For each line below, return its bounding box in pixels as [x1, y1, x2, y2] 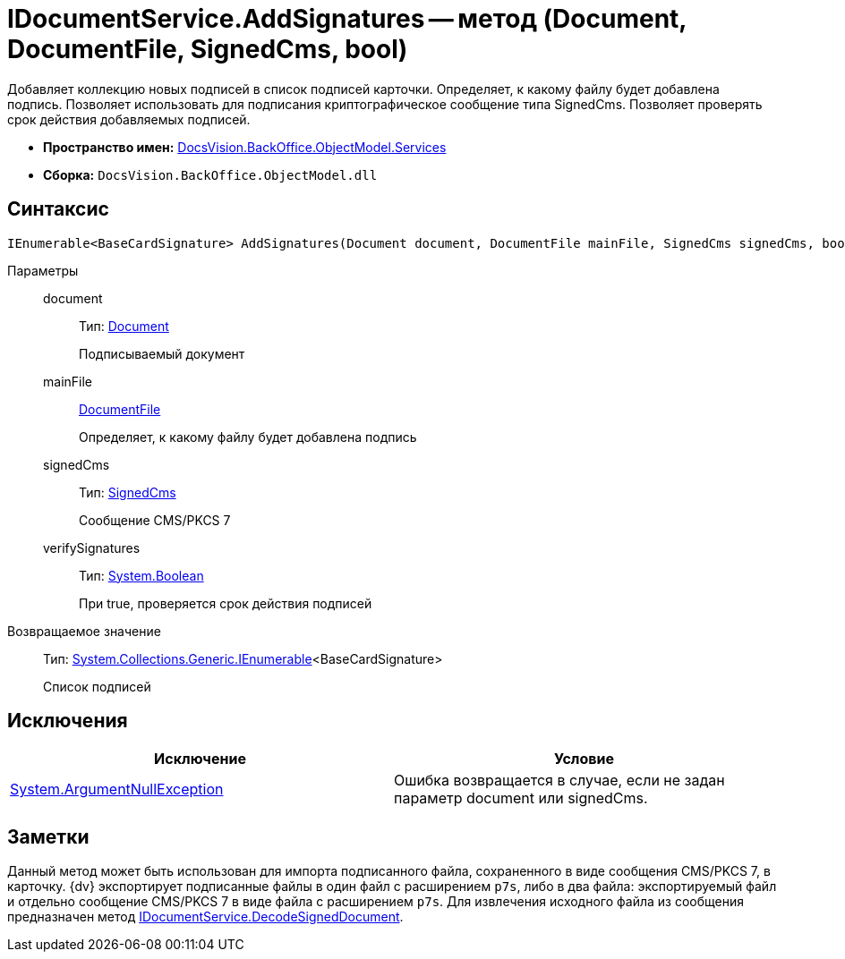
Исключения [7, 709, 128, 733]
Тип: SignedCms [79, 484, 176, 500]
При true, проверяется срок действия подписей [79, 595, 372, 611]
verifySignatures [43, 539, 141, 556]
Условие [554, 750, 614, 768]
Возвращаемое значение [7, 623, 161, 639]
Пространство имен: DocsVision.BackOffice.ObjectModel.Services [43, 139, 447, 155]
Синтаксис [7, 198, 109, 221]
